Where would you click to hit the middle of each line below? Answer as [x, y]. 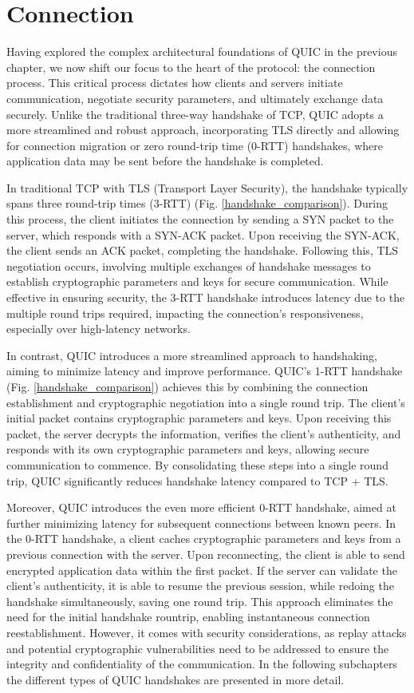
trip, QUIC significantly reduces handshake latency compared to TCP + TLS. [197, 480]
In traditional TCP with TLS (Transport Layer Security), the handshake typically [207, 187]
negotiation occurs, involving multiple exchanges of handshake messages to [189, 265]
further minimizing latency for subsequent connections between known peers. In [201, 523]
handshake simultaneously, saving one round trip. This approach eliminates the [200, 601]
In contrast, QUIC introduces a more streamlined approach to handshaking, [192, 355]
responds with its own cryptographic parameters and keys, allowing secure [188, 449]
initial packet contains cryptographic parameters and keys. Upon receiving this [199, 418]
